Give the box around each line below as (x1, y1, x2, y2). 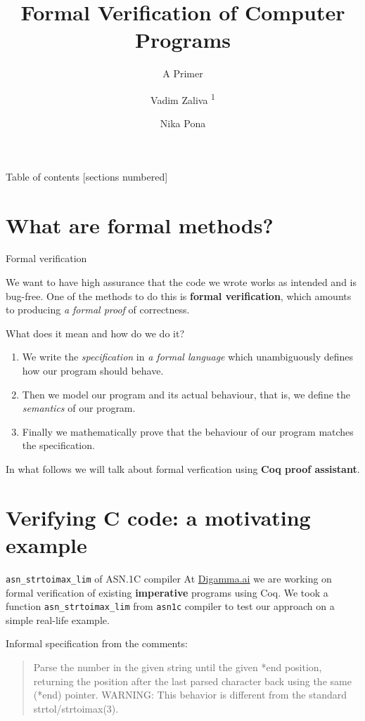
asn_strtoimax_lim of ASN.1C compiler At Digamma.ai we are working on (6, 571, 332, 585)
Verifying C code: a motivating (6, 502, 311, 531)
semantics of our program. (22, 401, 136, 415)
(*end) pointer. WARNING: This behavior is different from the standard (33, 687, 347, 702)
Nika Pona (160, 116, 206, 131)
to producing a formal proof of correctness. (6, 302, 190, 317)
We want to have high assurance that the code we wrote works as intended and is (6, 275, 357, 290)
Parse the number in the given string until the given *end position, (33, 660, 322, 674)
